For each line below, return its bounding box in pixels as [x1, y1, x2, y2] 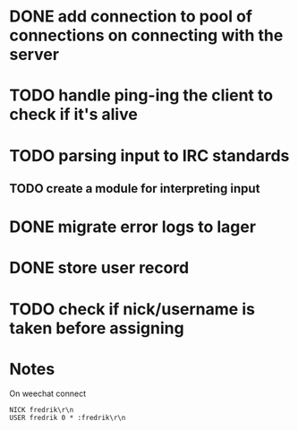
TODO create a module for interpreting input [9, 181, 260, 196]
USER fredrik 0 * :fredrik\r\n [9, 414, 126, 423]
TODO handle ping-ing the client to [9, 85, 274, 106]
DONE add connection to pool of [9, 6, 253, 27]
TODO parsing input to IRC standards [9, 145, 290, 166]
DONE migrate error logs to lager [9, 217, 257, 237]
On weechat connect [9, 388, 87, 400]
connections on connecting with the [9, 25, 284, 46]
